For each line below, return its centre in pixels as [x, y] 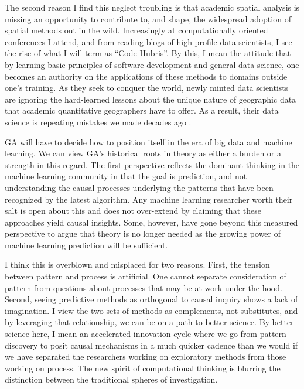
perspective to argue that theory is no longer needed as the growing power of [143, 233]
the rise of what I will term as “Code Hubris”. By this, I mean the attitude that [148, 53]
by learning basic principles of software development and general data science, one [152, 64]
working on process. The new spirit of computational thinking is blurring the [143, 368]
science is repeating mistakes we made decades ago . [98, 122]
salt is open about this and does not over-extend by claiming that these [133, 211]
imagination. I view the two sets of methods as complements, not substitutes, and [151, 310]
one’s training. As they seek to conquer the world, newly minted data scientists [147, 88]
